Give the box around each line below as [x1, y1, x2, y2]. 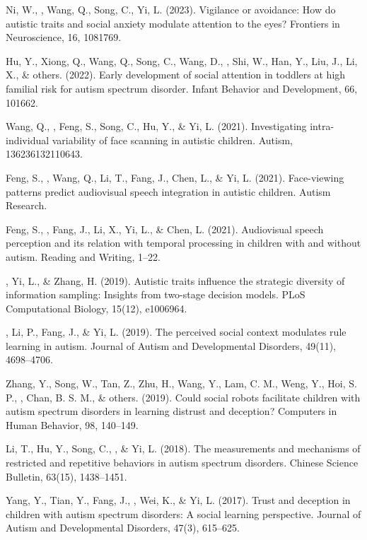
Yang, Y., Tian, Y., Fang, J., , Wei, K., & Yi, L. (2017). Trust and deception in [6, 493, 351, 507]
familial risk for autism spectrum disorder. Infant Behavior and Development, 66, [6, 81, 358, 95]
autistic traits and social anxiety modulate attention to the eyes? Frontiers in [6, 16, 340, 30]
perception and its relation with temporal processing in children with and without [6, 235, 361, 250]
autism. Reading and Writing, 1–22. [6, 249, 161, 264]
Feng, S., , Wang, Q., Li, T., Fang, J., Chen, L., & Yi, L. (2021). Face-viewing [6, 170, 344, 184]
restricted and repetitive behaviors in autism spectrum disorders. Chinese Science [6, 455, 359, 470]
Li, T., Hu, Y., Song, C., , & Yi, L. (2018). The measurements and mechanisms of [6, 441, 361, 456]
